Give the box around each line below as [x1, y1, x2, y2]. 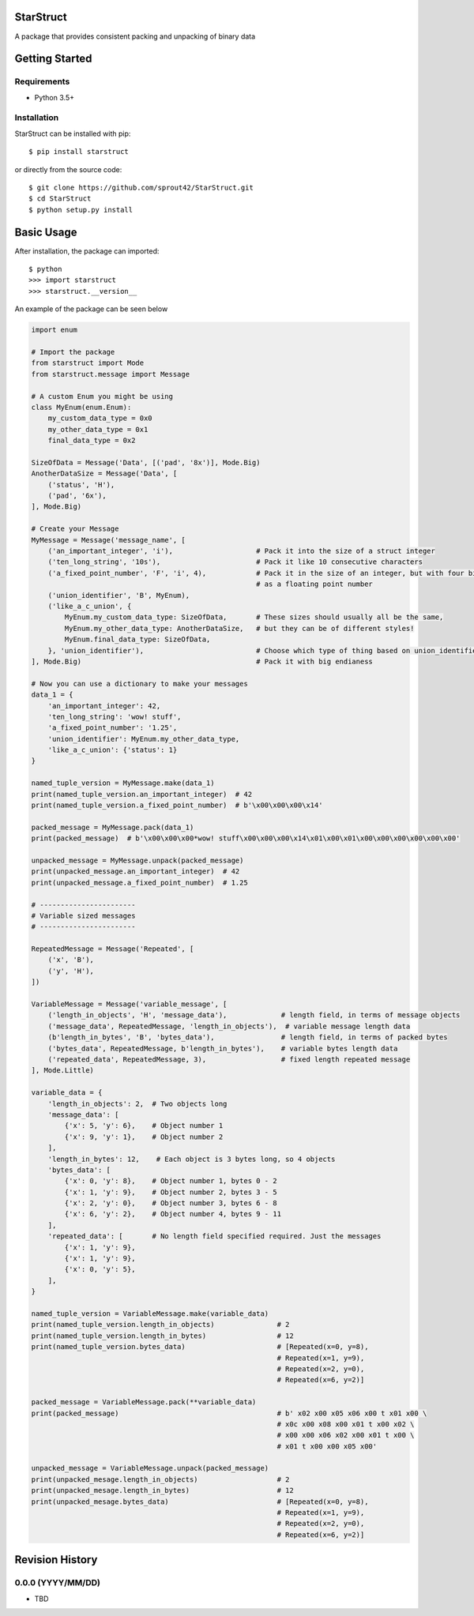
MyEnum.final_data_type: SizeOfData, [64, 635, 211, 644]
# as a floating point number [255, 580, 373, 588]
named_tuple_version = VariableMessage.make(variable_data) [31, 1309, 269, 1318]
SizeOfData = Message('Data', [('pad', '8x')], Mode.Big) [31, 458, 261, 467]
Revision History [14, 1553, 98, 1567]
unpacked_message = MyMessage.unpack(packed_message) [31, 855, 244, 865]
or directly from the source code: [14, 164, 122, 174]
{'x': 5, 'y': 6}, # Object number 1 [64, 1122, 224, 1130]
